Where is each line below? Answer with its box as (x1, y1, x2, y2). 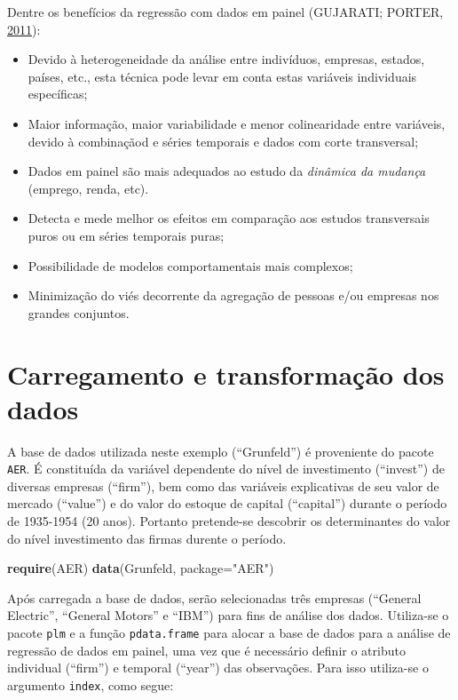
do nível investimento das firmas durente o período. (7, 529, 287, 547)
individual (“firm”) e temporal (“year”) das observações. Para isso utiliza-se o (7, 658, 429, 677)
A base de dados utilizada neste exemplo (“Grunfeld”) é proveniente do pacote (7, 441, 434, 460)
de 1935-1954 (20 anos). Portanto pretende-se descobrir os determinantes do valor (7, 512, 451, 530)
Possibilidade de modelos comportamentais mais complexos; (28, 256, 353, 274)
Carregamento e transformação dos (7, 355, 445, 392)
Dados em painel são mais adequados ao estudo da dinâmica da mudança (28, 162, 426, 180)
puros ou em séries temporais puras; (28, 226, 225, 244)
